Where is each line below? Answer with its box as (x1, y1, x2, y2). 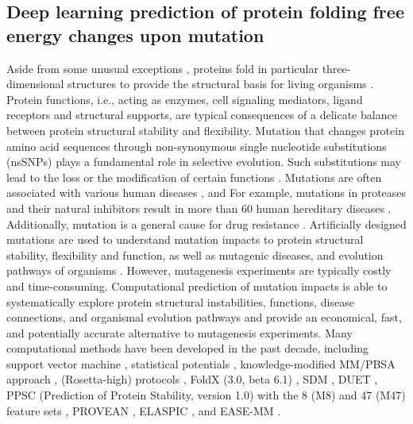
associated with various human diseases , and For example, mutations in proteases (6, 184, 407, 201)
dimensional (6, 75, 64, 92)
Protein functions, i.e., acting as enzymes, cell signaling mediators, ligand (6, 91, 363, 107)
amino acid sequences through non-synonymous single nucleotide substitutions (6, 137, 387, 154)
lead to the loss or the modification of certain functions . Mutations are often (6, 168, 382, 185)
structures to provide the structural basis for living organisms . (68, 75, 374, 92)
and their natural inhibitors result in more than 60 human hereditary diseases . (6, 199, 392, 216)
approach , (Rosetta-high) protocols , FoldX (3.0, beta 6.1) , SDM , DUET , (6, 371, 378, 387)
